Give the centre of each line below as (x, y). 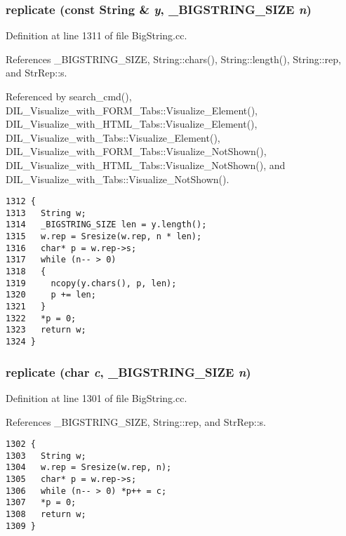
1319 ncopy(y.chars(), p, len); (91, 283)
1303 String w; (46, 456)
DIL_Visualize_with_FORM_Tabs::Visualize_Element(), (132, 110)
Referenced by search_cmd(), (69, 96)
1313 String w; (46, 213)
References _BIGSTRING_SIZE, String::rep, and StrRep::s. (136, 421)
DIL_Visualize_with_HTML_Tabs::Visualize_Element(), (132, 124)
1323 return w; (46, 330)
